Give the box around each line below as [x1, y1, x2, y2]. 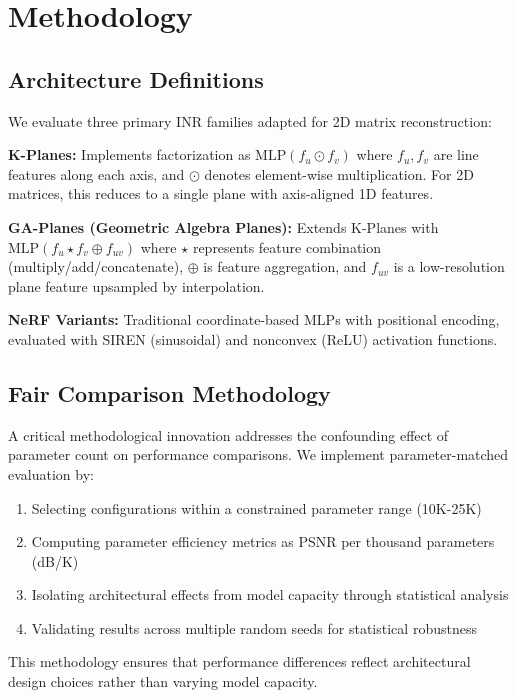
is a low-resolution [393, 256, 505, 277]
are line [433, 144, 479, 165]
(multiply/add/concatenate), [8, 256, 184, 277]
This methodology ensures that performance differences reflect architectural [8, 651, 471, 672]
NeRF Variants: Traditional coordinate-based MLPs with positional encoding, [8, 309, 500, 330]
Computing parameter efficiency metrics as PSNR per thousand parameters [31, 531, 495, 552]
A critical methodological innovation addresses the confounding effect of [8, 424, 449, 445]
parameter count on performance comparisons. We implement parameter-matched [8, 444, 509, 465]
